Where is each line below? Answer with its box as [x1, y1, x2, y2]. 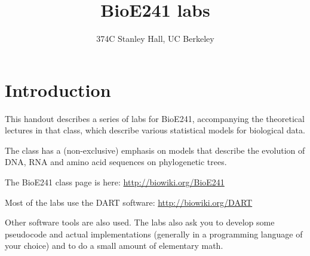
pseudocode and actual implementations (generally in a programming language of [5, 227, 303, 240]
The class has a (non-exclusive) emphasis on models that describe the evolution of [5, 144, 305, 156]
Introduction [5, 77, 111, 102]
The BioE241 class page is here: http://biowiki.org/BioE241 [5, 176, 225, 188]
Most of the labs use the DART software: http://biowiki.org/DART [5, 196, 253, 208]
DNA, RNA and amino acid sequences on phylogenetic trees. [5, 156, 227, 168]
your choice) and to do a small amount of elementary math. [5, 239, 223, 252]
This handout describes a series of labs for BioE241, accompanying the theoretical [5, 112, 305, 124]
